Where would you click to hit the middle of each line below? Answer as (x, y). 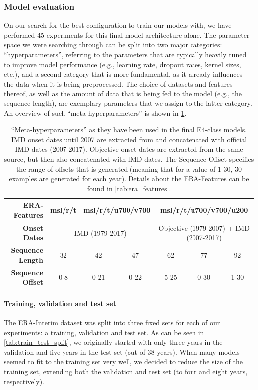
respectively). (24, 381)
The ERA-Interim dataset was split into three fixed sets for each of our (112, 323)
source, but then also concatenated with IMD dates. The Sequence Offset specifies (129, 158)
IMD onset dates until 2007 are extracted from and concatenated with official (129, 139)
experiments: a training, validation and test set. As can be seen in (104, 332)
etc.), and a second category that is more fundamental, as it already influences (123, 74)
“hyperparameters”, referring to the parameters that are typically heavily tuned (125, 54)
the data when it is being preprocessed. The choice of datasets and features (118, 83)
